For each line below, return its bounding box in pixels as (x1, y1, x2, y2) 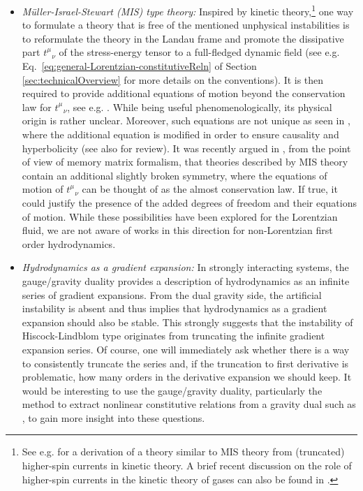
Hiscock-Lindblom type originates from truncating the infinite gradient (22, 328, 325, 343)
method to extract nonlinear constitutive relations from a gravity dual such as (22, 397, 356, 411)
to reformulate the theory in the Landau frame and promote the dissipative (22, 31, 344, 45)
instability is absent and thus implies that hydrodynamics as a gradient (22, 301, 327, 316)
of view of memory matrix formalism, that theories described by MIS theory (22, 154, 348, 169)
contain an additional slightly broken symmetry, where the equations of (22, 168, 327, 182)
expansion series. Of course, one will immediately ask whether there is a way (22, 342, 350, 356)
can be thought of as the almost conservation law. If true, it (82, 182, 338, 196)
